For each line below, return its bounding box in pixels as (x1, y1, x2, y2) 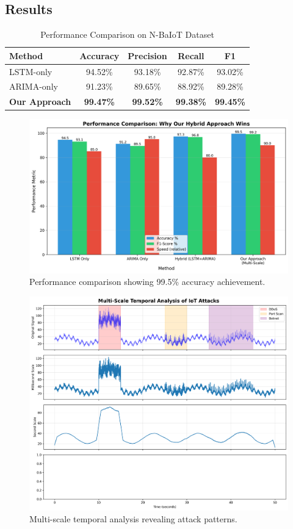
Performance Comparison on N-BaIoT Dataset (40, 28, 214, 41)
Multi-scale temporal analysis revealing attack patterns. (29, 513, 237, 525)
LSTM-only (9, 65, 52, 77)
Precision (128, 49, 167, 62)
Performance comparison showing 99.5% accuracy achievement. (29, 275, 266, 288)
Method (9, 49, 43, 62)
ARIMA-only (9, 80, 58, 93)
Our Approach (9, 95, 71, 108)
